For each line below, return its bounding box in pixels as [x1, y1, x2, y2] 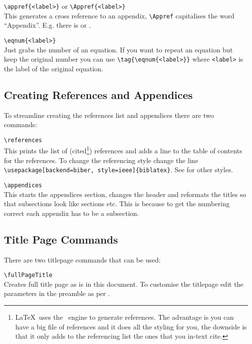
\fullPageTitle [4, 272, 53, 279]
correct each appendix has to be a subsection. [4, 208, 139, 218]
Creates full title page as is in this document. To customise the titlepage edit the [4, 278, 244, 289]
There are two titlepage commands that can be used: [4, 254, 161, 264]
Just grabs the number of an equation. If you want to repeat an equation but [4, 44, 233, 54]
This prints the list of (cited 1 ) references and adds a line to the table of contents [4, 144, 242, 156]
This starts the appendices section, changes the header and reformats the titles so [4, 189, 246, 199]
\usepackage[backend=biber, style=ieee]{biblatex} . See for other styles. [4, 164, 233, 175]
